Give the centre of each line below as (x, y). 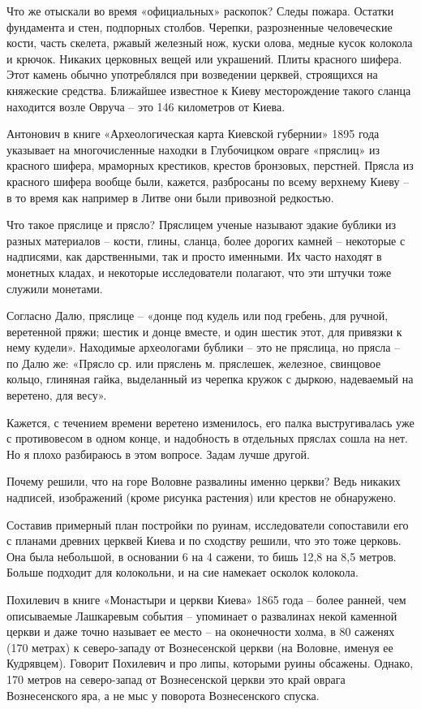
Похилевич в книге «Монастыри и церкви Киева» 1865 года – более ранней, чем (206, 599)
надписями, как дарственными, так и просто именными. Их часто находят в (194, 256)
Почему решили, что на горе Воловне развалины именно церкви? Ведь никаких (204, 481)
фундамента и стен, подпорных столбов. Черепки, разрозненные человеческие (200, 26)
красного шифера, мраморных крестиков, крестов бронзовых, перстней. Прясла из (210, 165)
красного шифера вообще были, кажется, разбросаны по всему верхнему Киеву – (208, 181)
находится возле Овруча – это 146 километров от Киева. (146, 106)
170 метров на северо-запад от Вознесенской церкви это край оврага (176, 679)
